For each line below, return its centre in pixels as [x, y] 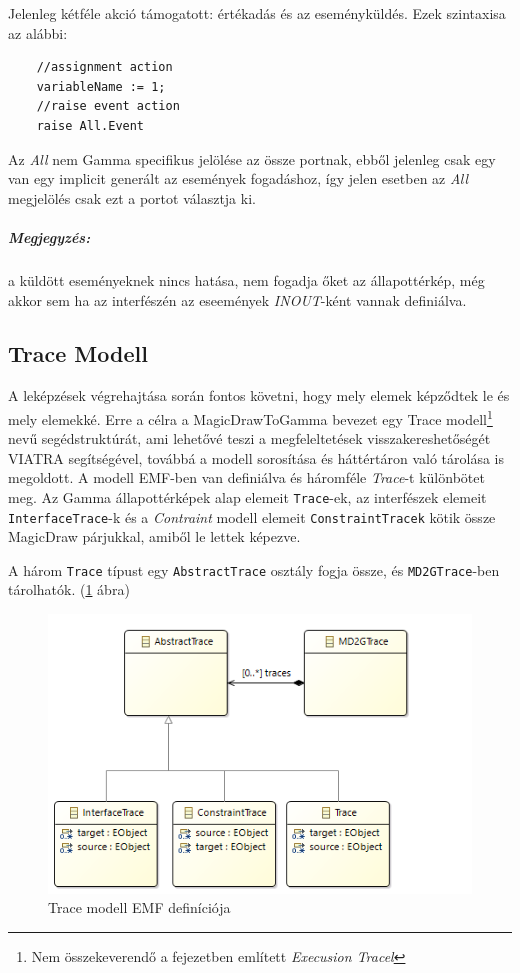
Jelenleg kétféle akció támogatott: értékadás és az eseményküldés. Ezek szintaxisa [257, 13]
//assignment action [104, 67]
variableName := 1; [101, 86]
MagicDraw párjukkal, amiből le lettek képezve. [154, 536]
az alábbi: [38, 32]
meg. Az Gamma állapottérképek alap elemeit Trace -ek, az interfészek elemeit [247, 496]
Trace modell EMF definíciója [139, 907]
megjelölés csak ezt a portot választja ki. [132, 197]
